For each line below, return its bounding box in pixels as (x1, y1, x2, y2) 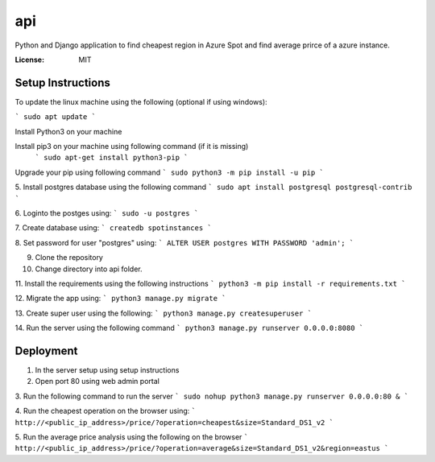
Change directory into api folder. (35, 264, 143, 274)
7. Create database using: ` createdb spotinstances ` (14, 223, 213, 233)
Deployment (14, 344, 78, 357)
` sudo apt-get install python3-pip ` (35, 153, 188, 163)
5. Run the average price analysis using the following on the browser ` (14, 431, 249, 442)
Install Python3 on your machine (14, 126, 122, 136)
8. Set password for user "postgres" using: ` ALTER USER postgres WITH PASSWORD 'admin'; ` (14, 237, 354, 247)
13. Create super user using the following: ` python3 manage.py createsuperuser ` (14, 308, 313, 318)
